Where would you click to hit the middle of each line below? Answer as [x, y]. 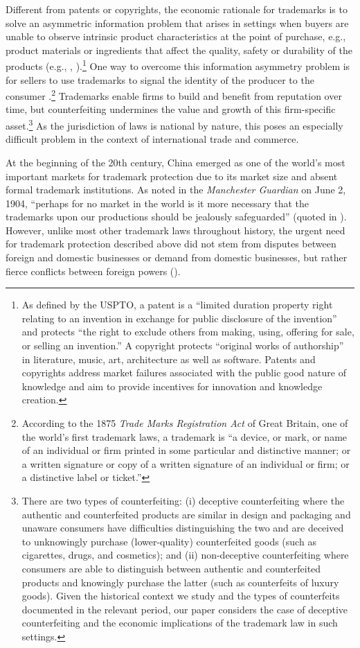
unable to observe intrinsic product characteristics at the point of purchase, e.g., [176, 36]
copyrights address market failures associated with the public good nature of [184, 373]
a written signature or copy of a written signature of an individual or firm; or [186, 463]
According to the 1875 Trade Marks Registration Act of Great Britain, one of [185, 423]
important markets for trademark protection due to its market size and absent [172, 176]
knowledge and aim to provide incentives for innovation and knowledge [172, 386]
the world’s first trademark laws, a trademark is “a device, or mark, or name [184, 436]
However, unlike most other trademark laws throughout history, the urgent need [175, 230]
